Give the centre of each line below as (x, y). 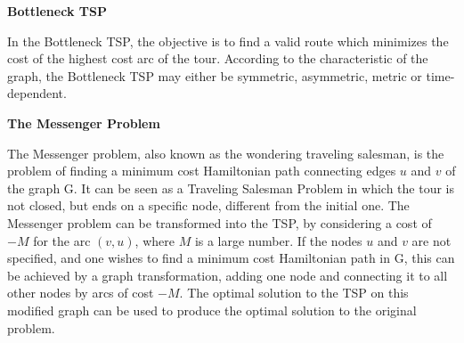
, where (155, 240)
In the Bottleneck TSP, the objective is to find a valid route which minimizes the (228, 41)
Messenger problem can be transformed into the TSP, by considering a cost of (220, 222)
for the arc (62, 240)
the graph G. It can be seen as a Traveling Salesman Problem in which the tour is (231, 188)
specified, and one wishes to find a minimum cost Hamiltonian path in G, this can (231, 258)
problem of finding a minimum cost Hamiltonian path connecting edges (202, 171)
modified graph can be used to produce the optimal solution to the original (212, 310)
